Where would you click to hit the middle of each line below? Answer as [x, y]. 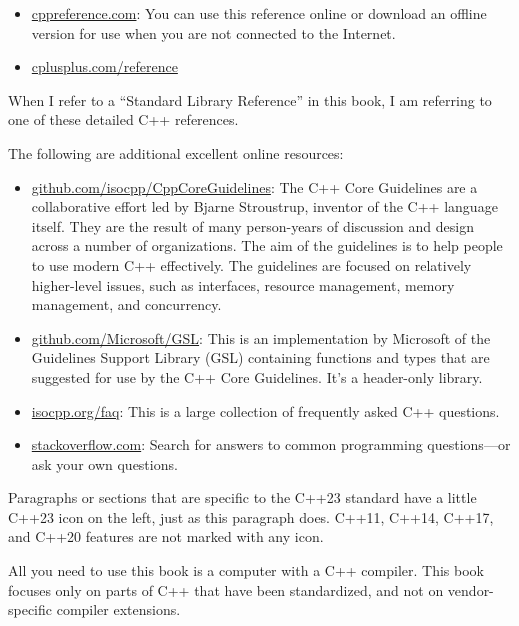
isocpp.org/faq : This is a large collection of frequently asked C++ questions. [265, 410]
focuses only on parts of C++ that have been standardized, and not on [226, 589]
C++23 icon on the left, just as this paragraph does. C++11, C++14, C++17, [251, 516]
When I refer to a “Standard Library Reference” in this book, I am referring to [250, 99]
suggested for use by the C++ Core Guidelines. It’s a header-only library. [257, 376]
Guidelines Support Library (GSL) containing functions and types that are [260, 357]
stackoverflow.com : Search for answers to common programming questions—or [271, 444]
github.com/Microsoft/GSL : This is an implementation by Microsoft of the [261, 337]
